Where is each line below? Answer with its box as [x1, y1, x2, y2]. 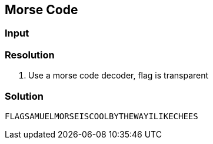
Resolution [5, 48, 55, 61]
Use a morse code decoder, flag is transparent [28, 70, 209, 81]
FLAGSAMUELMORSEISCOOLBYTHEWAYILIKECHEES [5, 111, 198, 121]
